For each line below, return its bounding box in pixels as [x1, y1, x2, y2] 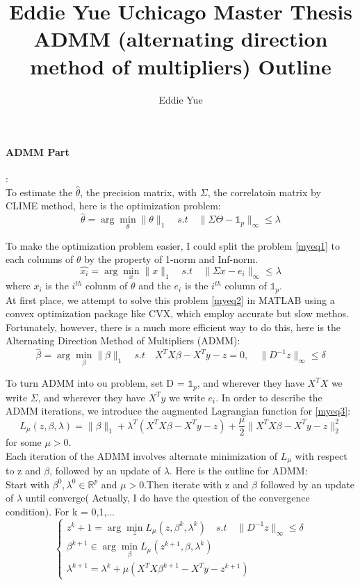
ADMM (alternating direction [33, 24, 328, 53]
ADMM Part [6, 145, 69, 159]
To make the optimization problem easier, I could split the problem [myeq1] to [6, 238, 340, 253]
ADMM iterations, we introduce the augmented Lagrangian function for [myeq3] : [6, 403, 351, 418]
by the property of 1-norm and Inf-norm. [84, 252, 259, 266]
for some [6, 435, 42, 449]
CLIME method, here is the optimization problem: [6, 198, 221, 213]
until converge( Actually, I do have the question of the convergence [25, 490, 310, 505]
